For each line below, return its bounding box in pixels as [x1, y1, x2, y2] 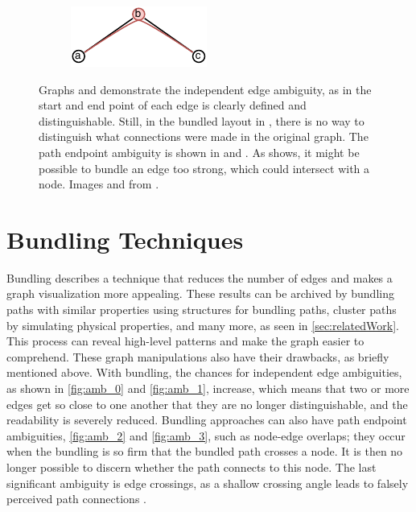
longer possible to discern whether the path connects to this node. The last [6, 459, 377, 475]
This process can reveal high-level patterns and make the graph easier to [6, 332, 365, 349]
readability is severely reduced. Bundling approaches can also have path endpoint [6, 411, 407, 428]
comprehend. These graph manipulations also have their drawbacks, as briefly [6, 348, 389, 365]
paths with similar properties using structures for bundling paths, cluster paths [6, 301, 397, 318]
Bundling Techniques [6, 222, 244, 255]
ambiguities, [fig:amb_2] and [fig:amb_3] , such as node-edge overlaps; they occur [6, 427, 406, 444]
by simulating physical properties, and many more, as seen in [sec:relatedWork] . [6, 316, 399, 333]
